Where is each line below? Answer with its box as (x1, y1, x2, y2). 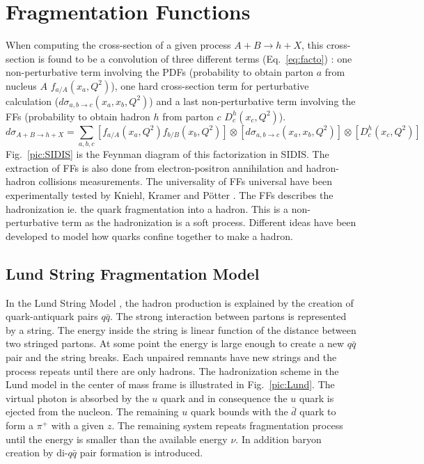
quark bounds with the (190, 404, 288, 419)
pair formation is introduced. (79, 445, 203, 460)
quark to (299, 404, 336, 419)
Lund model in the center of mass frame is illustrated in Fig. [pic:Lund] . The (6, 377, 335, 392)
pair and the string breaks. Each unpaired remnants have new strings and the (6, 349, 337, 364)
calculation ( (6, 93, 59, 108)
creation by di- (6, 445, 68, 460)
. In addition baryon (235, 431, 322, 446)
